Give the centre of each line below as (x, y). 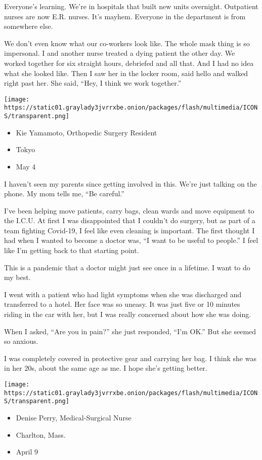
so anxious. (21, 341)
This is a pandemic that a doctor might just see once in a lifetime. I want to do (127, 267)
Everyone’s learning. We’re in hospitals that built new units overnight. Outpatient (131, 6)
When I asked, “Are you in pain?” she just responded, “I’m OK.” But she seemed (130, 331)
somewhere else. (29, 26)
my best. (17, 277)
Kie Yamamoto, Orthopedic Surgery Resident (86, 132)
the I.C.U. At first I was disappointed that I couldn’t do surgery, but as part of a (130, 220)
